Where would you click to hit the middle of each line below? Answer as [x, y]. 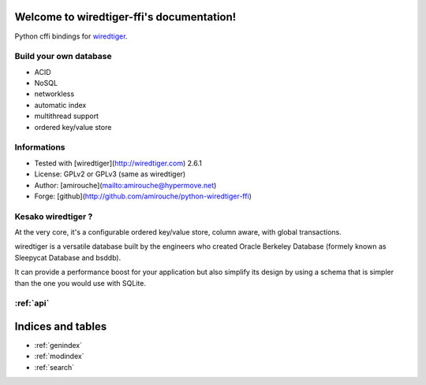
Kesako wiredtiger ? [54, 217]
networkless [54, 94]
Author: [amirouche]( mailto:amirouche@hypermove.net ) [125, 185]
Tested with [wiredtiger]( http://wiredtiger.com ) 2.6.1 [118, 163]
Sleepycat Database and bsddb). [68, 257]
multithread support [66, 116]
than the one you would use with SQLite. [80, 283]
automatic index [60, 105]
